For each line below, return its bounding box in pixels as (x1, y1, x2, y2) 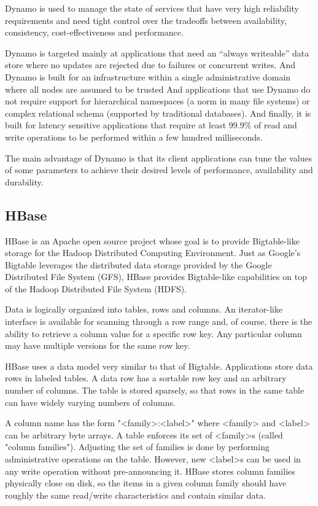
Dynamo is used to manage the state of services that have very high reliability (5, 2, 299, 14)
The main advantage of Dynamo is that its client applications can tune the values (5, 151, 312, 164)
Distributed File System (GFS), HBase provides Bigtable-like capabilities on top (5, 270, 307, 283)
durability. (5, 175, 44, 188)
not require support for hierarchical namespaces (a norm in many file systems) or (5, 95, 310, 107)
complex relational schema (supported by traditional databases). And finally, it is (5, 106, 311, 119)
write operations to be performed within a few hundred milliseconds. (5, 130, 263, 143)
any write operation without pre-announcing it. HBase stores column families (5, 464, 295, 477)
